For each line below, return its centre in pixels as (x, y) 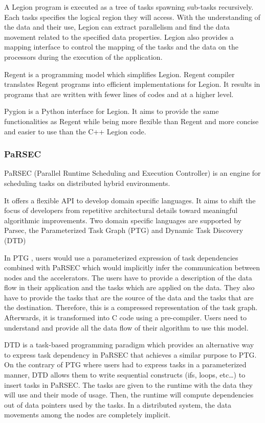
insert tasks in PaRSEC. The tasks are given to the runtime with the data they (129, 384)
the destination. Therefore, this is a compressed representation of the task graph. (131, 307)
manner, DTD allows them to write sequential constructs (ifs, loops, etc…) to (125, 375)
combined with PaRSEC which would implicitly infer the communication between (132, 267)
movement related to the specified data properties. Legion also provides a (119, 37)
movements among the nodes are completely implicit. (87, 415)
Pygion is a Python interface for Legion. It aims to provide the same (112, 111)
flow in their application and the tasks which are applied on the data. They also (129, 287)
